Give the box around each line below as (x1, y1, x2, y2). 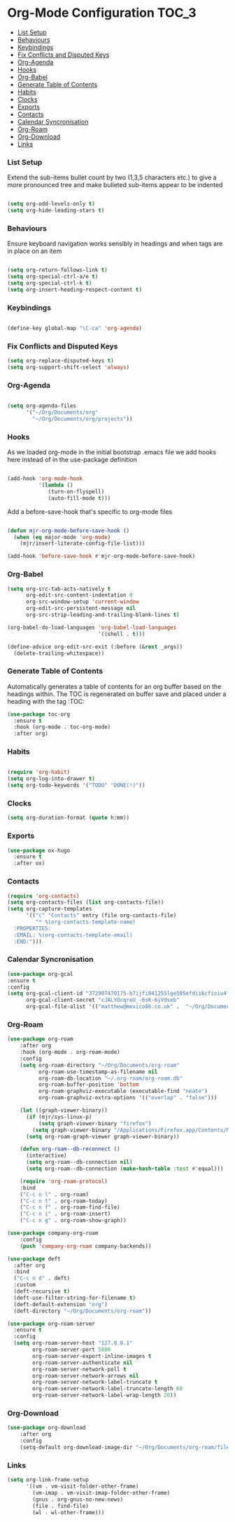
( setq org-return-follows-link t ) (7, 266, 108, 274)
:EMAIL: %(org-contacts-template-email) (13, 931, 133, 939)
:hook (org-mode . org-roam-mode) (20, 1049, 120, 1056)
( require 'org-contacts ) (7, 892, 80, 899)
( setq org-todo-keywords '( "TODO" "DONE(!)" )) (7, 782, 145, 789)
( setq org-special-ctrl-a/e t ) (7, 273, 99, 280)
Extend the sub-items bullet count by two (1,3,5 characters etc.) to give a (7, 173, 217, 182)
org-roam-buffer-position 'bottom (38, 1081, 139, 1088)
